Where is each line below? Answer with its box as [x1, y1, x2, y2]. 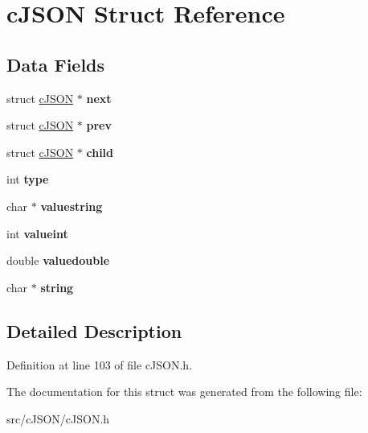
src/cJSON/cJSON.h [6, 410, 110, 427]
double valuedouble [6, 252, 110, 269]
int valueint [6, 225, 68, 241]
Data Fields [6, 52, 105, 76]
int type [6, 171, 49, 188]
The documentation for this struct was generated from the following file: [6, 383, 362, 400]
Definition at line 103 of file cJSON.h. [6, 356, 193, 373]
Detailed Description [6, 318, 182, 343]
